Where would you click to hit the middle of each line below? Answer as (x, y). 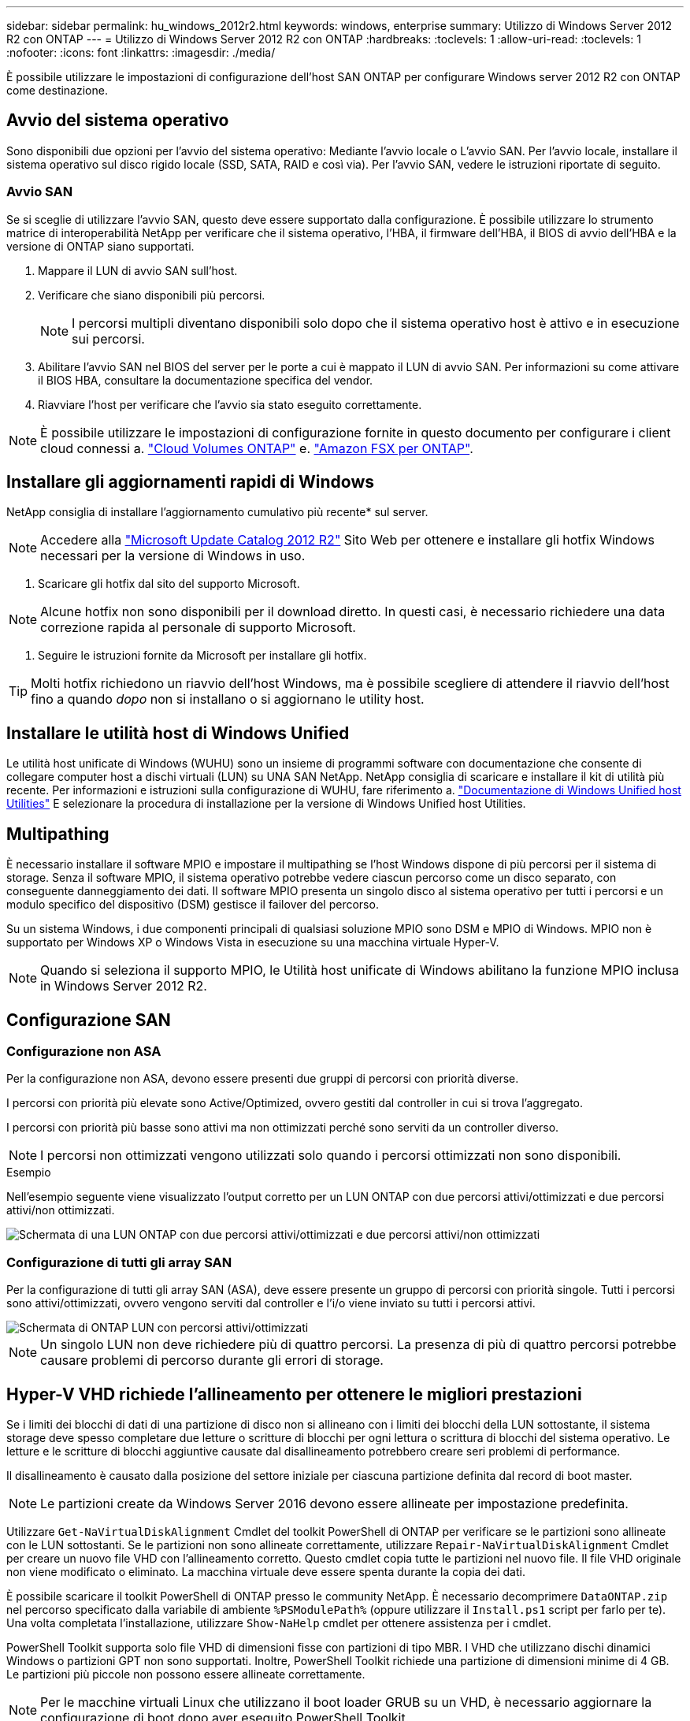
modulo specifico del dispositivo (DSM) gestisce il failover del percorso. (193, 905)
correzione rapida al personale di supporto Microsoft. (198, 628)
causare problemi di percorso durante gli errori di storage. (212, 1360)
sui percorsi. (108, 338)
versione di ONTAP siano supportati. (100, 246)
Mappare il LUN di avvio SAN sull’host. (138, 270)
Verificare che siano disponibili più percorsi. (152, 295)
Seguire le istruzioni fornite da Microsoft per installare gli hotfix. (202, 656)
